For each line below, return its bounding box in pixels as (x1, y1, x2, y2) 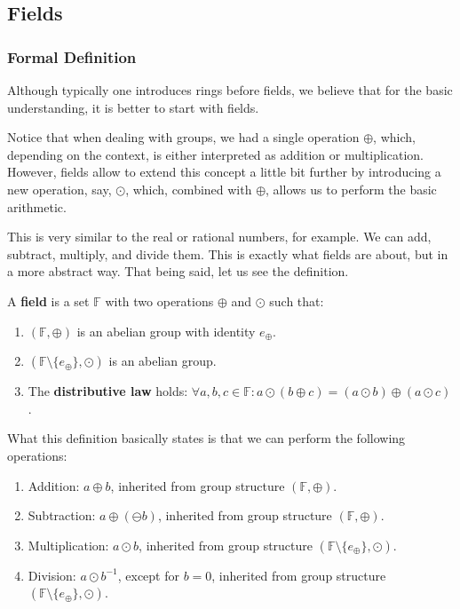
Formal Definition (7, 45, 137, 67)
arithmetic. (7, 197, 67, 216)
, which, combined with (125, 179, 252, 198)
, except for (117, 565, 179, 584)
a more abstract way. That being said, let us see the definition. (7, 262, 349, 281)
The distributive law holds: (28, 382, 188, 400)
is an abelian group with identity (76, 321, 256, 340)
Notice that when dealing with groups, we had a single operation (7, 128, 360, 146)
